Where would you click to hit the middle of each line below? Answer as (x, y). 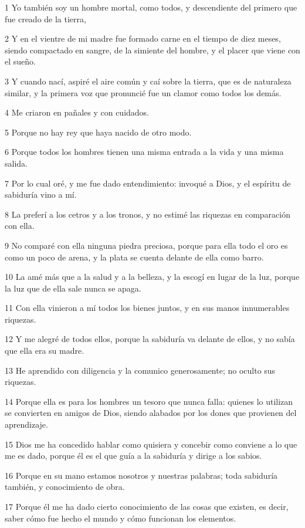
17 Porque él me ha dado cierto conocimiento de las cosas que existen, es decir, (147, 506)
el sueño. (20, 61)
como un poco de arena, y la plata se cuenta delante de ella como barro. (134, 257)
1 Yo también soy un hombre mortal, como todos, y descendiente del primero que (151, 7)
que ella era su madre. (45, 351)
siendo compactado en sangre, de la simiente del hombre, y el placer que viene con (152, 50)
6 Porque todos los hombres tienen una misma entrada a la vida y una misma (144, 152)
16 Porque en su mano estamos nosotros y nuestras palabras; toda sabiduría (141, 475)
